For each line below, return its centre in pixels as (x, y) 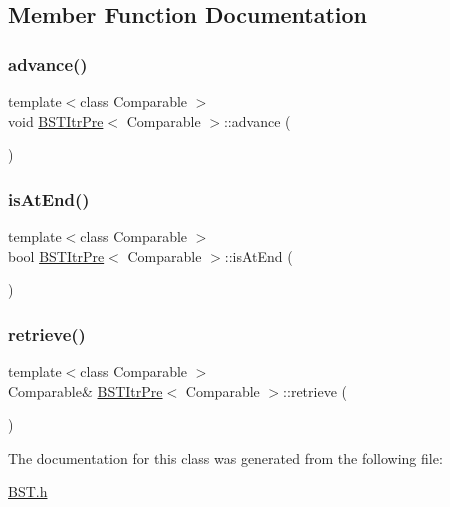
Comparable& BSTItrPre (85, 390)
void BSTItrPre (56, 120)
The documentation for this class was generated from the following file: (225, 457)
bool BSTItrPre (56, 255)
